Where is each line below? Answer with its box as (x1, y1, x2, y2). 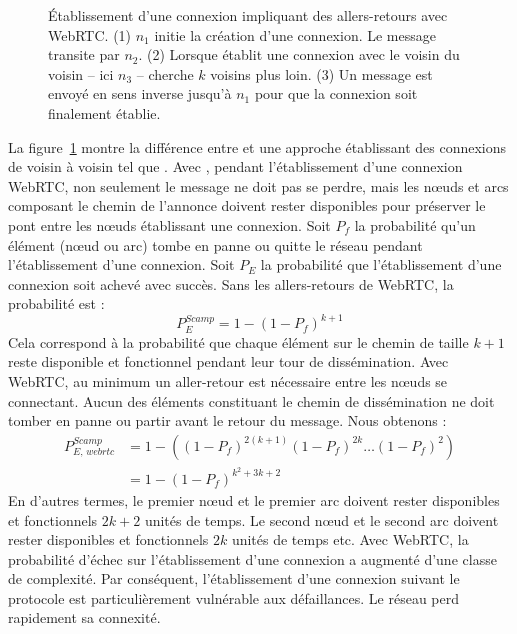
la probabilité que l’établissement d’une (260, 254, 502, 275)
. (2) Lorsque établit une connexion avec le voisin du (138, 44, 460, 65)
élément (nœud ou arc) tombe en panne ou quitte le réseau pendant (8, 234, 423, 255)
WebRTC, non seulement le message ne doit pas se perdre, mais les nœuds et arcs (8, 175, 509, 196)
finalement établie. (48, 102, 161, 123)
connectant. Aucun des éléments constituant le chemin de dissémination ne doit (8, 390, 495, 411)
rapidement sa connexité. (8, 607, 161, 628)
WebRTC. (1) (48, 24, 132, 45)
